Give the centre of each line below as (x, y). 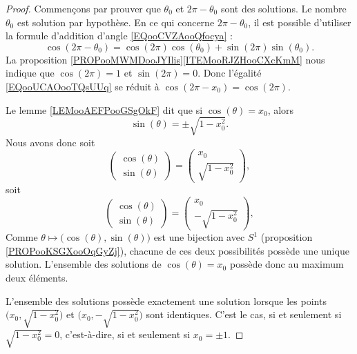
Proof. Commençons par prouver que (83, 8)
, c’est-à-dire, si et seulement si (125, 334)
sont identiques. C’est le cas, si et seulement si (244, 314)
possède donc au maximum (287, 264)
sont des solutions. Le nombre (283, 8)
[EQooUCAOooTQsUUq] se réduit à (83, 86)
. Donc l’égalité (230, 73)
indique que (30, 73)
